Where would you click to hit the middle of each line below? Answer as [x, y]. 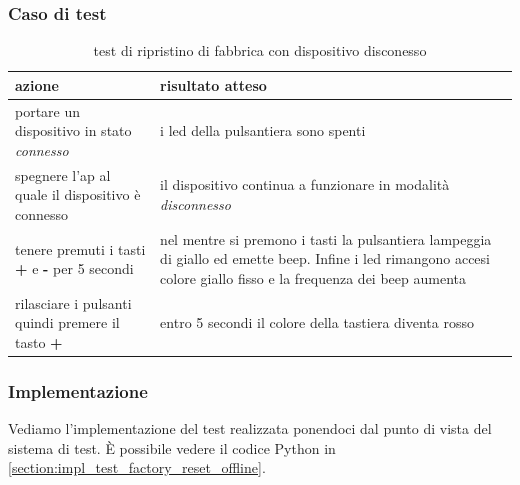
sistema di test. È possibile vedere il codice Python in [172, 447]
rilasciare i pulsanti [73, 302]
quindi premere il [67, 322]
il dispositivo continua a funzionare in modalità [305, 184]
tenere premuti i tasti [80, 248]
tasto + [39, 341]
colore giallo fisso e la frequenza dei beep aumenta [313, 277]
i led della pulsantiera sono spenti [263, 130]
